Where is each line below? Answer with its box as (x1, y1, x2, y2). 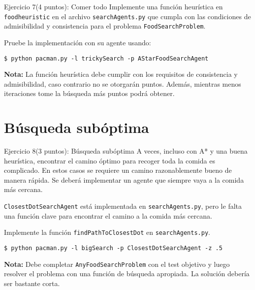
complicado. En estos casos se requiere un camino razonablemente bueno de (4, 165, 232, 175)
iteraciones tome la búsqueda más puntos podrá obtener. (4, 88, 175, 98)
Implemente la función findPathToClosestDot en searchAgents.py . (4, 227, 210, 237)
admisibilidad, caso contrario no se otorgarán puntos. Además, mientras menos (4, 78, 241, 89)
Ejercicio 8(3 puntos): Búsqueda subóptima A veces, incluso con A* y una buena (4, 146, 248, 156)
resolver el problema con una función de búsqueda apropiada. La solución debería (4, 268, 250, 279)
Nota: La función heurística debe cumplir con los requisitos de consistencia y (4, 69, 238, 79)
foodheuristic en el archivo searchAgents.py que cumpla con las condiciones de (4, 11, 251, 21)
